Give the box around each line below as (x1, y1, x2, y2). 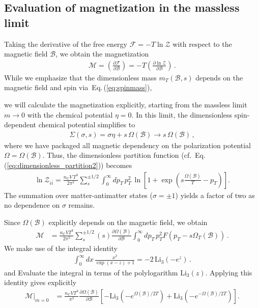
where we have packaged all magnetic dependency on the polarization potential (4, 139, 251, 150)
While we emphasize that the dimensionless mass (4, 72, 157, 82)
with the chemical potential (27, 109, 113, 120)
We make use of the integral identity (4, 242, 118, 253)
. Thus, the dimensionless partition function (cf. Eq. (42, 150, 206, 160)
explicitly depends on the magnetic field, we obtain (48, 216, 208, 227)
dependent (4, 119, 37, 130)
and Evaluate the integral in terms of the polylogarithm (4, 267, 178, 277)
